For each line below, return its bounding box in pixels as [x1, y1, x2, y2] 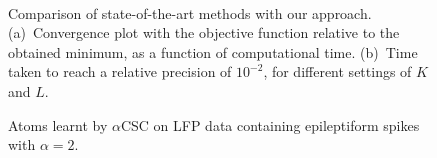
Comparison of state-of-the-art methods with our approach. [8, 2, 372, 23]
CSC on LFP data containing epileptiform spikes [120, 114, 420, 135]
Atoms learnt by [8, 114, 108, 135]
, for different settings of [263, 61, 412, 82]
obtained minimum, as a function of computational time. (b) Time [8, 41, 418, 62]
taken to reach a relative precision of [8, 61, 232, 82]
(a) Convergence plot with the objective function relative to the [8, 22, 400, 43]
